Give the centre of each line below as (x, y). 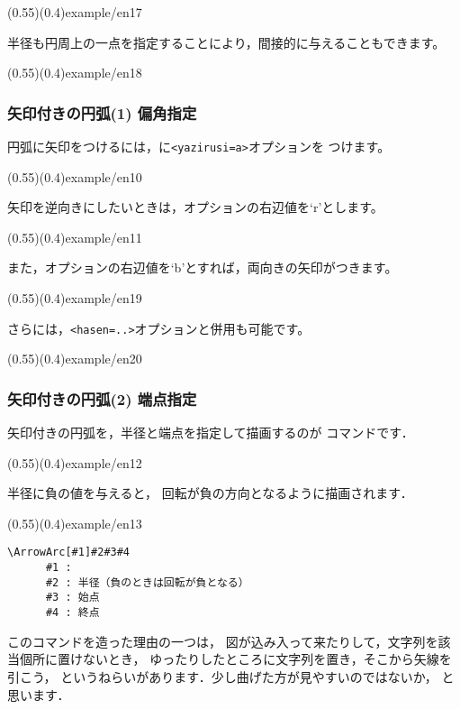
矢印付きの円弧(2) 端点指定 (102, 398)
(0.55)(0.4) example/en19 (75, 298)
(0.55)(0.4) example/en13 (75, 523)
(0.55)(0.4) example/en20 (75, 359)
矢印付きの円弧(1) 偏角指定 (102, 112)
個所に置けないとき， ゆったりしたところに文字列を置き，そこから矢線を (235, 659)
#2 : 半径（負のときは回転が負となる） (147, 582)
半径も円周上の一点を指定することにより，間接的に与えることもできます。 (226, 42)
